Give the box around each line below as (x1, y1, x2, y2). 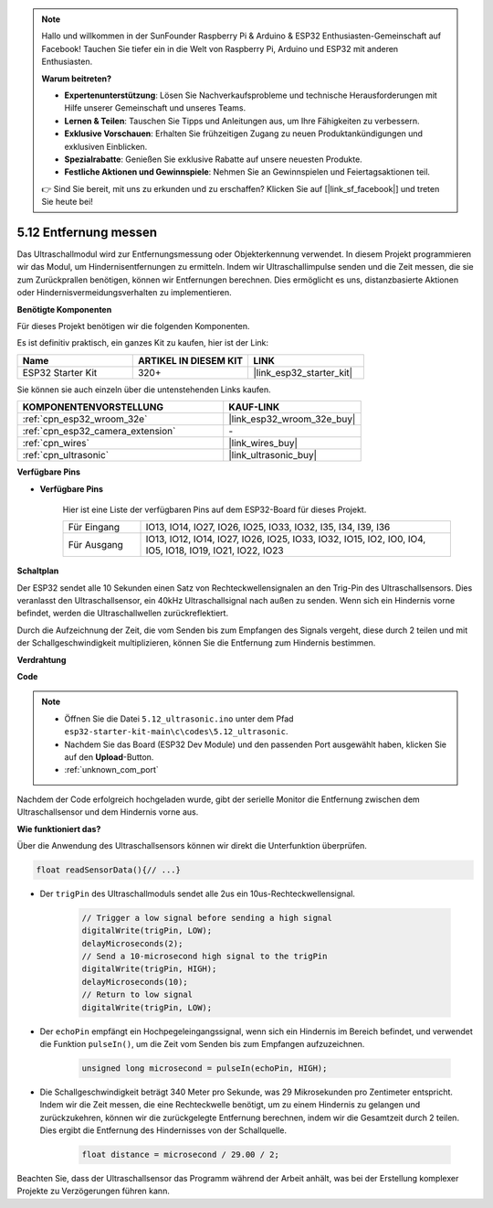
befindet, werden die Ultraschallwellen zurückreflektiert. (16, 608, 228, 619)
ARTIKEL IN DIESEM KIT (137, 354, 244, 367)
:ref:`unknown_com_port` (64, 764, 159, 775)
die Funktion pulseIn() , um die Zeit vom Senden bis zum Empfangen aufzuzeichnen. (39, 1038, 365, 1049)
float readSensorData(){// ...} (36, 864, 182, 875)
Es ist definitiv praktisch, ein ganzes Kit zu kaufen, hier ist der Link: (16, 337, 269, 348)
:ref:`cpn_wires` (22, 437, 90, 450)
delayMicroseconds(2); (81, 938, 184, 948)
